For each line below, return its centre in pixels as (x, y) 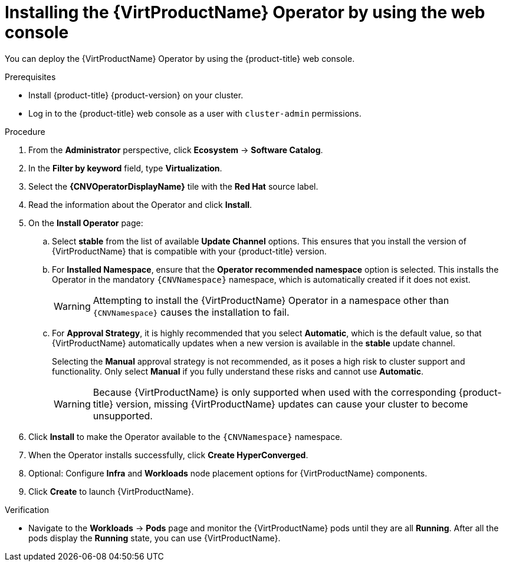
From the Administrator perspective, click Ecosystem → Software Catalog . (176, 150)
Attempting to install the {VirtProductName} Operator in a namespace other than (271, 300)
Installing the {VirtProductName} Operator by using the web (245, 12)
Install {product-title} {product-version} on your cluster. (136, 95)
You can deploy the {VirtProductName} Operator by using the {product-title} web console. (180, 58)
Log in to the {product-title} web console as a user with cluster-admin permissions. (195, 113)
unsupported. (123, 416)
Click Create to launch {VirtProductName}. (111, 491)
